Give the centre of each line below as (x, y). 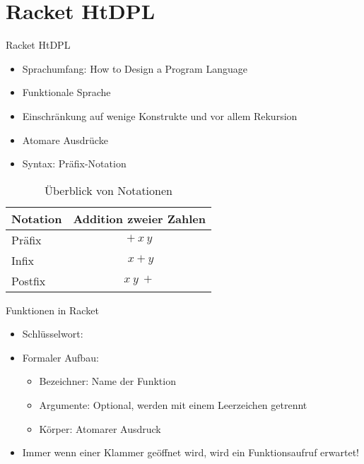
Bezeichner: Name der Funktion (107, 381)
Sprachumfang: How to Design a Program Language (135, 68)
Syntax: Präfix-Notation (74, 163)
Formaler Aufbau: (60, 357)
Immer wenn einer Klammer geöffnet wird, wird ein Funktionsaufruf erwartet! (191, 452)
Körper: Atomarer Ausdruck (100, 428)
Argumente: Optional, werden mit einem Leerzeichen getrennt (173, 405)
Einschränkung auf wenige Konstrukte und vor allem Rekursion (160, 115)
